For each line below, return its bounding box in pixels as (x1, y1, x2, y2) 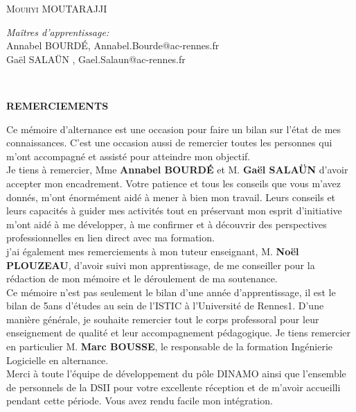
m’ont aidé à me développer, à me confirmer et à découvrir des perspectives (6, 216, 327, 231)
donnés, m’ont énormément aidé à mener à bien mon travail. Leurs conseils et (6, 189, 336, 204)
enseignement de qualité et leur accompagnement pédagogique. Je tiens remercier (6, 325, 351, 340)
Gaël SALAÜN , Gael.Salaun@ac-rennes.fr (6, 51, 186, 66)
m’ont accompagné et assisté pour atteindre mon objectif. (6, 148, 251, 163)
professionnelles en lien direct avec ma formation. (6, 230, 215, 245)
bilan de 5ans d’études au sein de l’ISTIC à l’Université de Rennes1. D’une (6, 298, 324, 313)
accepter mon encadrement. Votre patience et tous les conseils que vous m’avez (6, 175, 341, 190)
